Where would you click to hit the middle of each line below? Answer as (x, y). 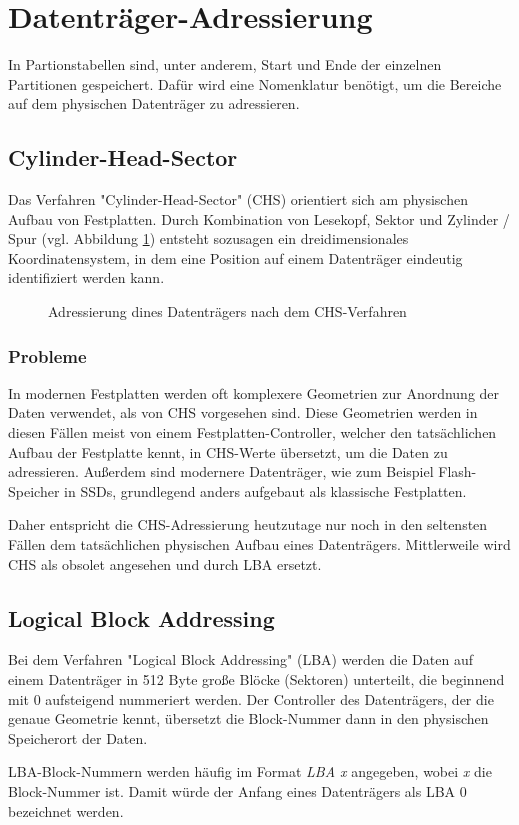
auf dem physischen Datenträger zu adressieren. (154, 103)
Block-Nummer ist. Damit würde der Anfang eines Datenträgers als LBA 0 (237, 791)
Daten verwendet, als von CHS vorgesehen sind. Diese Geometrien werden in (243, 412)
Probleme (47, 355)
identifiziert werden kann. (86, 277)
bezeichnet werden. (66, 810)
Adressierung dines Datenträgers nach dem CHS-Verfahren (227, 311)
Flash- (457, 471)
